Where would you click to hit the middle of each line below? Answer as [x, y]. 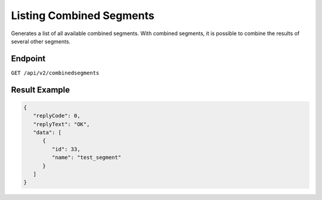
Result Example [41, 90]
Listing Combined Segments [83, 15]
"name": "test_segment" [86, 157]
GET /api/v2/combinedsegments [55, 73]
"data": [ [47, 133]
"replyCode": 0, [57, 116]
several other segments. [41, 41]
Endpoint [28, 59]
